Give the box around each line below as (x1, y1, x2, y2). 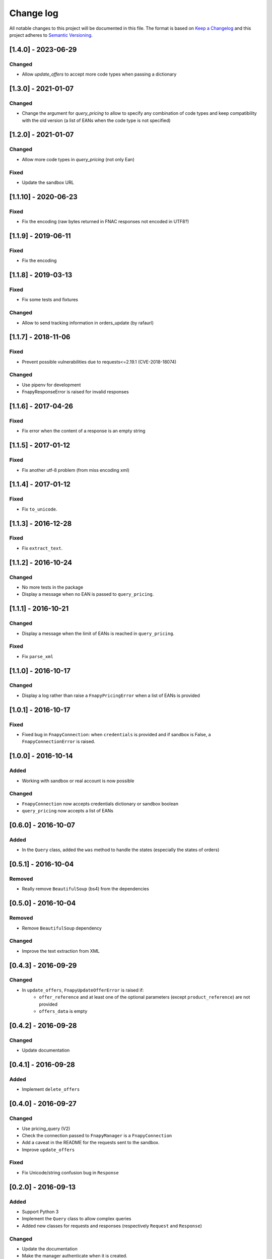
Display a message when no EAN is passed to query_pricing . (22, 591, 154, 597)
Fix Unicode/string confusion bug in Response (22, 1169, 119, 1175)
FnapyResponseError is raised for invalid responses (22, 389, 129, 395)
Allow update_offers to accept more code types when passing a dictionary (22, 71, 177, 78)
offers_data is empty (39, 1008, 88, 1014)
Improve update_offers (22, 1146, 75, 1153)
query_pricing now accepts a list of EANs (22, 808, 113, 814)
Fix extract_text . (22, 545, 63, 551)
